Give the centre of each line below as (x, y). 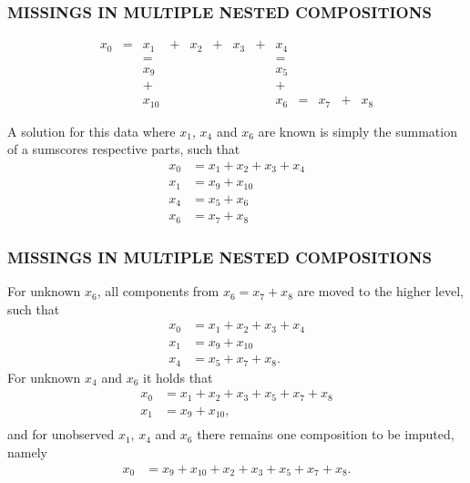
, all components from (158, 291)
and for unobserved (61, 434)
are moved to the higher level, (380, 291)
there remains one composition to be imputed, (326, 434)
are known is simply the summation (358, 131)
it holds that (178, 377)
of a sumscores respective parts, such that (124, 149)
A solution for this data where (92, 131)
